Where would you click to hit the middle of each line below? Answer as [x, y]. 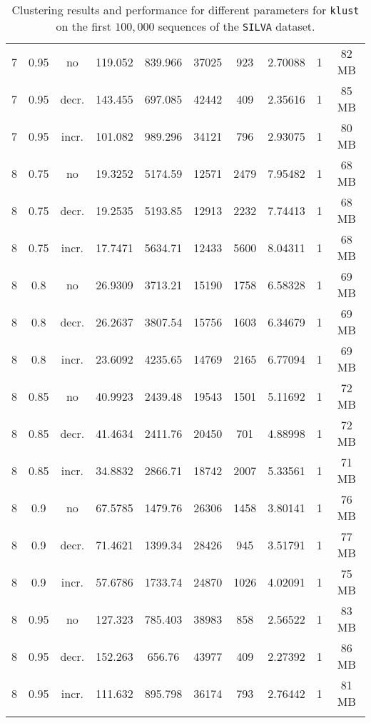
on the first [83, 26]
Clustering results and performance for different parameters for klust [185, 10]
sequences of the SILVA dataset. [237, 26]
